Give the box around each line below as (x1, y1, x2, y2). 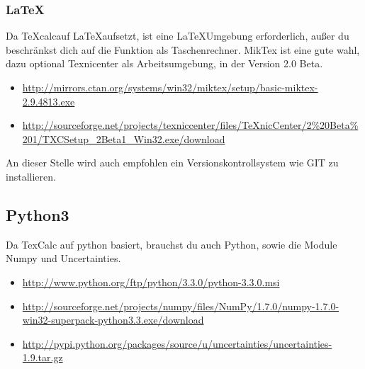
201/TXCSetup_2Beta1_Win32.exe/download (22, 131, 225, 146)
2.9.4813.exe (22, 93, 75, 108)
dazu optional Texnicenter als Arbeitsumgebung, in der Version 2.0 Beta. (6, 56, 323, 71)
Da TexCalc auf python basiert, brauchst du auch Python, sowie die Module (6, 237, 337, 251)
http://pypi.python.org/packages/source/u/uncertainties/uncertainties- (22, 336, 332, 351)
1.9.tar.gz (22, 350, 63, 365)
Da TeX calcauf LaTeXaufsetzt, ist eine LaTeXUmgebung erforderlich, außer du (6, 28, 349, 43)
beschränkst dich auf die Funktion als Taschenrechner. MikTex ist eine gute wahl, (6, 42, 360, 57)
